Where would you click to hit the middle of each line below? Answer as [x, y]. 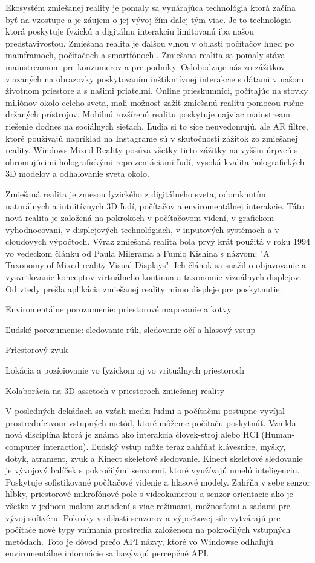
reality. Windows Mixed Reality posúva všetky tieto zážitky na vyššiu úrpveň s [152, 150]
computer [23, 446]
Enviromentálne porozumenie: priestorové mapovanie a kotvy [119, 309]
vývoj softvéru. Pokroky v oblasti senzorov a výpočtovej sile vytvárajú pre [143, 517]
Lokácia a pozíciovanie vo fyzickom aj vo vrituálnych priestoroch [125, 370]
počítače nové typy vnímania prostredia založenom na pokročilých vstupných [148, 529]
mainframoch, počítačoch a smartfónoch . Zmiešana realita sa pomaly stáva [145, 55]
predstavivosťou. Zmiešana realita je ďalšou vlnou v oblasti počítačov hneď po [150, 43]
